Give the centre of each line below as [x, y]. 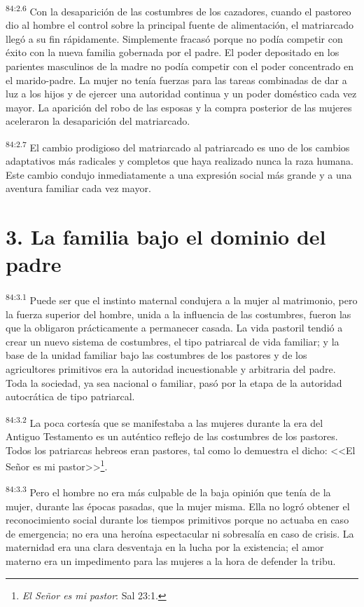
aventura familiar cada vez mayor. [78, 188]
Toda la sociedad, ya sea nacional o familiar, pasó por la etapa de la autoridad [174, 382]
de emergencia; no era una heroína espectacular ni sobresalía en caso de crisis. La [180, 533]
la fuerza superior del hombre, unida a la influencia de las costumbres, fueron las [178, 314]
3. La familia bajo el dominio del [166, 237]
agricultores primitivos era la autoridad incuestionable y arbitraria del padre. [171, 368]
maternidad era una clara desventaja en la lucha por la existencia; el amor [165, 547]
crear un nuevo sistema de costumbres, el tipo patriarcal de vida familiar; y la [173, 341]
